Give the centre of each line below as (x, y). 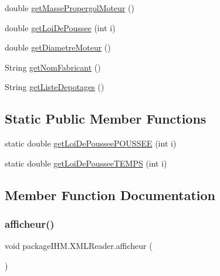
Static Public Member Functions (106, 119)
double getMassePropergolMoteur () (70, 8)
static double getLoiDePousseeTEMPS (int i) (86, 163)
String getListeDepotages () (55, 87)
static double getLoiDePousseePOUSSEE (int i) (91, 143)
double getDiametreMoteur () (58, 47)
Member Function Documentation (110, 194)
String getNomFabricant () (53, 67)
